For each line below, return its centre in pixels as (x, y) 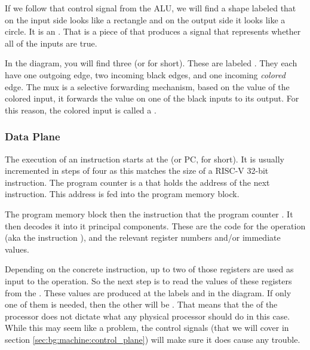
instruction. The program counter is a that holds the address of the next (137, 182)
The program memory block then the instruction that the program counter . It (149, 214)
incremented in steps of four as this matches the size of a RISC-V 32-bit (137, 171)
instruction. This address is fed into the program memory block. (122, 194)
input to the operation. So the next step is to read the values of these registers (148, 280)
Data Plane (33, 136)
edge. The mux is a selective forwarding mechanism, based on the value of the (147, 86)
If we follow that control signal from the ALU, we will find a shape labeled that (151, 8)
